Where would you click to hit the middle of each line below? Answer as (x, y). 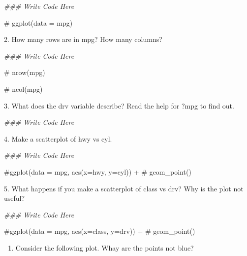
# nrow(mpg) (25, 72)
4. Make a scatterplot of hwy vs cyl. (58, 138)
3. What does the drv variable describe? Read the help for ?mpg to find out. (119, 105)
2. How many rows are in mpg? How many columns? (83, 39)
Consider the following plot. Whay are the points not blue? (105, 247)
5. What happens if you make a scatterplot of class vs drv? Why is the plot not (124, 188)
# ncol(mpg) (23, 89)
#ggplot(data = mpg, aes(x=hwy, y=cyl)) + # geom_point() (98, 171)
